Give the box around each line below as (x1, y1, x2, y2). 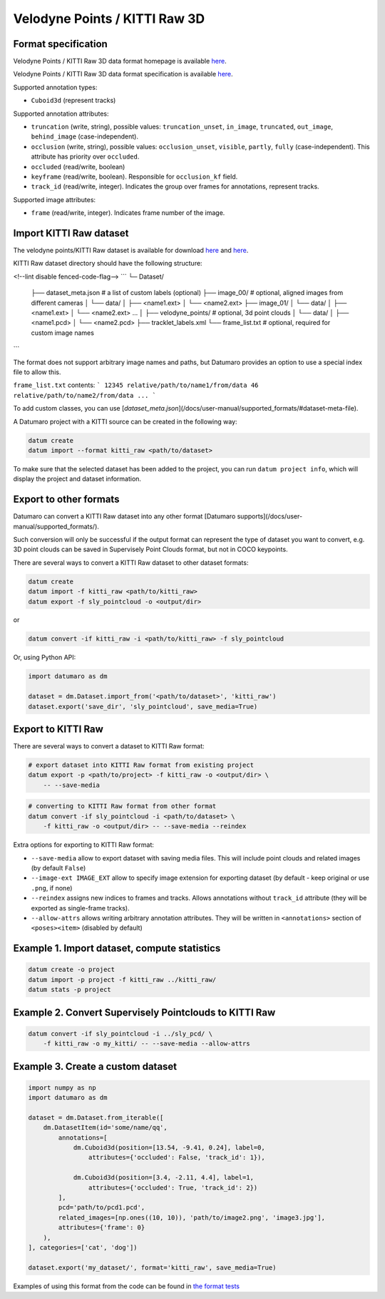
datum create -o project (28, 966, 115, 974)
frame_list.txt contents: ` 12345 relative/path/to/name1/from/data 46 (13, 381, 259, 389)
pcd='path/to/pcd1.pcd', (58, 1203, 145, 1212)
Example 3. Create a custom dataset (13, 1060, 178, 1073)
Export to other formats (13, 493, 120, 506)
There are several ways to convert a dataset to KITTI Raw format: (13, 742, 205, 751)
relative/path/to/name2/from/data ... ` (13, 391, 157, 399)
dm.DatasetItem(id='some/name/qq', (43, 1123, 168, 1132)
